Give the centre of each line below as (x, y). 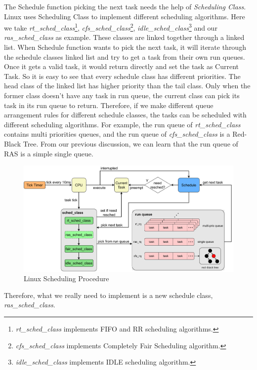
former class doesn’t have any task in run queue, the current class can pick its (122, 95)
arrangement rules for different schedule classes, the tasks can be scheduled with (125, 115)
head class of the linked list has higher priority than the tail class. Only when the (127, 86)
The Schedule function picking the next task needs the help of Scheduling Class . (125, 6)
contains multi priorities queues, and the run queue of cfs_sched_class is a (117, 134)
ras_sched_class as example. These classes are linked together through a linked (124, 37)
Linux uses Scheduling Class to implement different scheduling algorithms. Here (125, 16)
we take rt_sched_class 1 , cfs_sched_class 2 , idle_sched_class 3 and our (111, 27)
